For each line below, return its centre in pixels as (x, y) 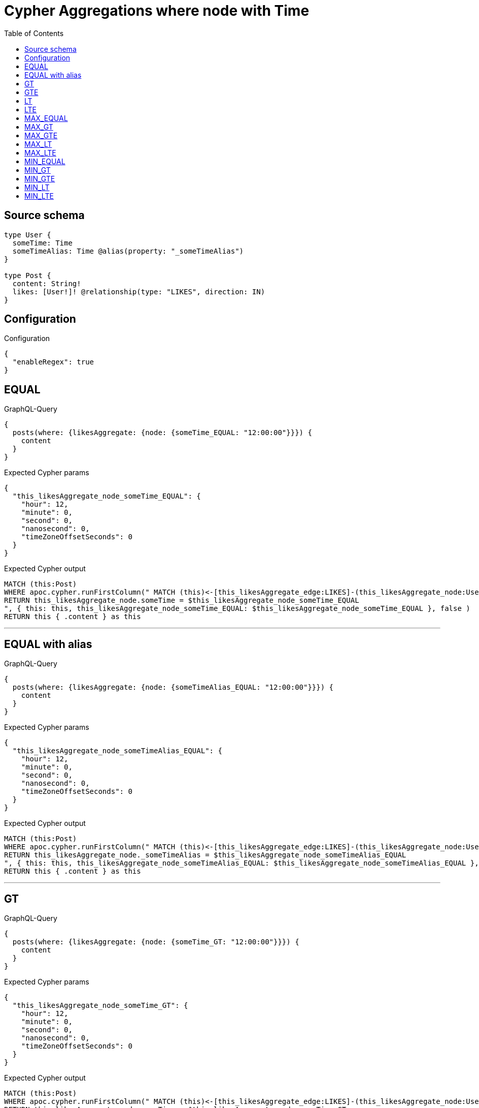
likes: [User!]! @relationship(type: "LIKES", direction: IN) (139, 291)
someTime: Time (42, 243)
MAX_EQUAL (46, 118)
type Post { (28, 275)
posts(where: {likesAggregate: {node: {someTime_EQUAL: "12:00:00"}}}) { (162, 433)
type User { (28, 235)
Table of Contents (34, 33)
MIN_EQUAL (45, 161)
